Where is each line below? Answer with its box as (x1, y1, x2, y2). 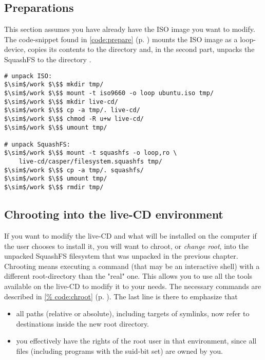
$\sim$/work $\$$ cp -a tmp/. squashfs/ (4, 166, 144, 174)
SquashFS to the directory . (4, 53, 91, 64)
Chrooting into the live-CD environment (4, 206, 223, 222)
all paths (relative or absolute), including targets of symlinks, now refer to (16, 308, 250, 319)
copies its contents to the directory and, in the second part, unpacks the (28, 44, 255, 55)
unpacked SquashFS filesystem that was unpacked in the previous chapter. (4, 250, 238, 261)
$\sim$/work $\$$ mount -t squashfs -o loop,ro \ (4, 149, 177, 157)
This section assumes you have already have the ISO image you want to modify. (4, 24, 255, 34)
